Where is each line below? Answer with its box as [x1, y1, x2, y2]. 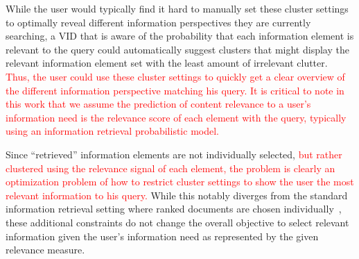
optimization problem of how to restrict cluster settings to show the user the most [6, 174, 354, 189]
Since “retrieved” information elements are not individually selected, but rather [6, 147, 342, 161]
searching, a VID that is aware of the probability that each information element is [6, 28, 354, 43]
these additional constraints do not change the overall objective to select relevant [6, 215, 349, 229]
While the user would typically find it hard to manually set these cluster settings [6, 1, 349, 15]
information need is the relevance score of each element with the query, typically [6, 110, 347, 124]
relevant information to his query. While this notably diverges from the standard [6, 187, 348, 202]
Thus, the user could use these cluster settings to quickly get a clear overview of [6, 69, 345, 83]
